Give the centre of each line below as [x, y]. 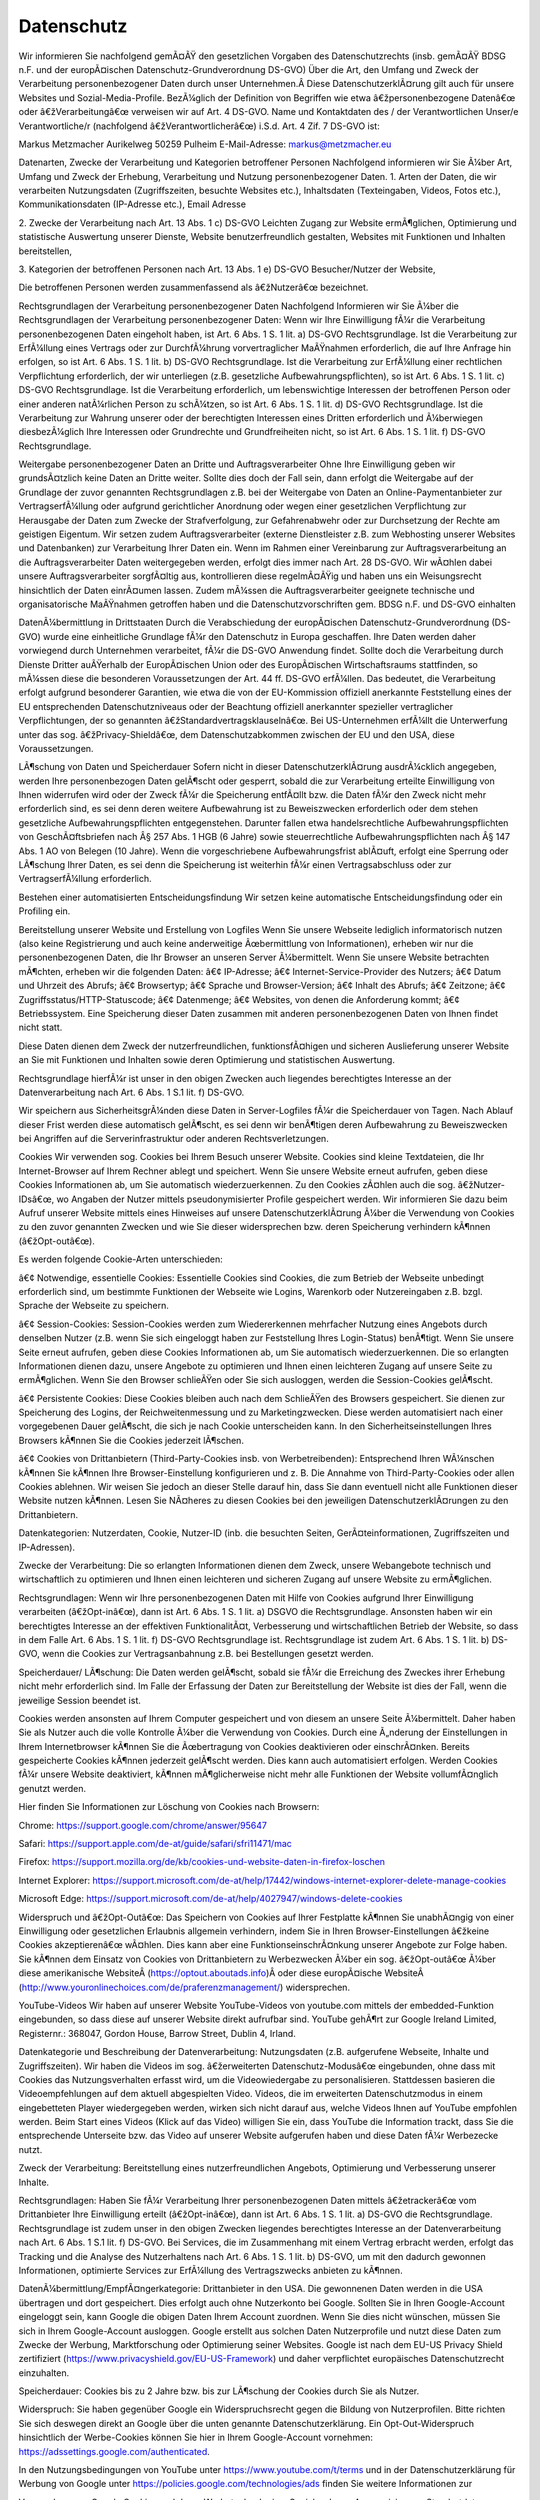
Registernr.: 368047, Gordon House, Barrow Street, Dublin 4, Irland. [157, 2033]
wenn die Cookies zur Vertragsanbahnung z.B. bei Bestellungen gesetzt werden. [207, 1654]
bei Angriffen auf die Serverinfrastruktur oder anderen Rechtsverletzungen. [173, 1139]
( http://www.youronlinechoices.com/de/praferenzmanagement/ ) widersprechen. [184, 1987]
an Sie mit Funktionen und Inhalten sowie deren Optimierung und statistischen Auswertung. [206, 1060]
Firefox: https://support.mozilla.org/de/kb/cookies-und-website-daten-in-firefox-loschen [201, 1862]
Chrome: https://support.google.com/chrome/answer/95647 [142, 1825]
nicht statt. [40, 1027]
